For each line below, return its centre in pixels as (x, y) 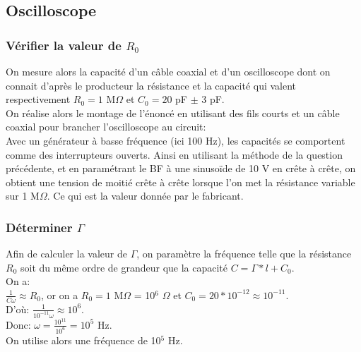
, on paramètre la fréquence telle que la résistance (244, 254)
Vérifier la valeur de (64, 45)
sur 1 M (23, 196)
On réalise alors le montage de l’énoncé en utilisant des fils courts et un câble (173, 113)
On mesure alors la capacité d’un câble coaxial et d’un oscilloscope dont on (168, 71)
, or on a (60, 295)
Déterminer (39, 227)
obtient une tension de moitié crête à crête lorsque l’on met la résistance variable (180, 182)
